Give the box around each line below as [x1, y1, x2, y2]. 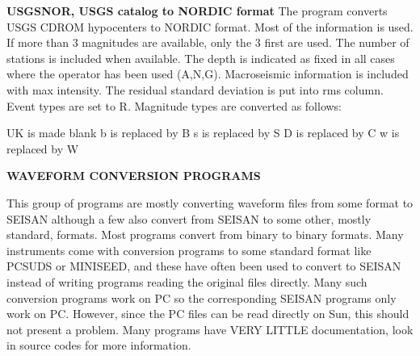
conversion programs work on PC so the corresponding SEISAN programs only [6, 289, 397, 306]
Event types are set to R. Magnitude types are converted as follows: [6, 97, 342, 114]
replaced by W [6, 140, 79, 157]
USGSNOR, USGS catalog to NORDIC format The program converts [6, 2, 388, 19]
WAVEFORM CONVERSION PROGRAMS [6, 167, 261, 184]
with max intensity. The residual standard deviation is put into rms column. [6, 81, 384, 98]
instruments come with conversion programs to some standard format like [6, 241, 372, 258]
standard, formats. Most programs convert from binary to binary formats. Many [6, 226, 404, 243]
